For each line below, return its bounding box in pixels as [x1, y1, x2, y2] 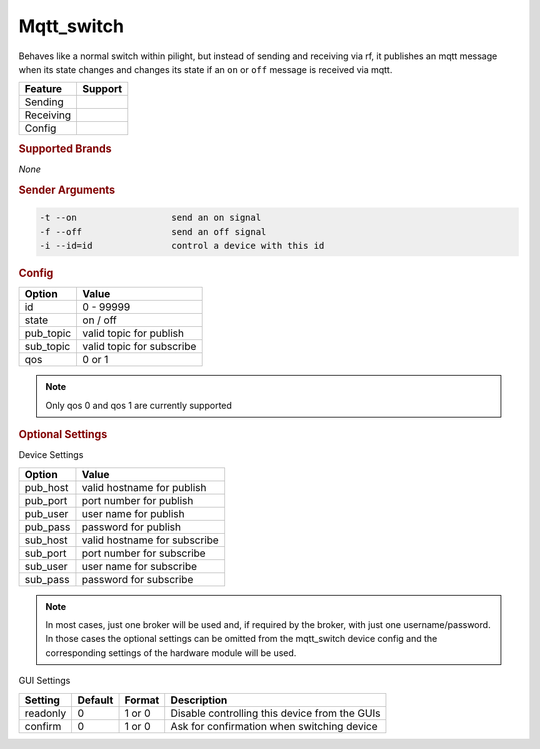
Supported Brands [18, 141, 112, 155]
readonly [24, 706, 67, 720]
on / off [82, 313, 117, 327]
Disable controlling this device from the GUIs [170, 706, 381, 720]
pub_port [24, 493, 68, 507]
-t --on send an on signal [39, 212, 262, 224]
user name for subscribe [81, 559, 197, 573]
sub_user [24, 559, 68, 573]
